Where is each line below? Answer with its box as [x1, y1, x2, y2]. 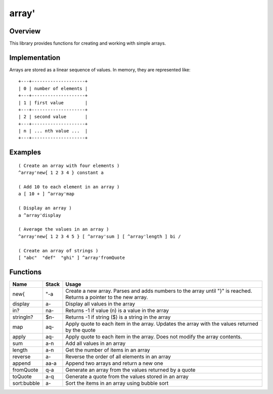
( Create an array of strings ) [18, 248, 99, 253]
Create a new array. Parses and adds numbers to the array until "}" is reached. [65, 287, 252, 294]
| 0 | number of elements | [18, 85, 88, 91]
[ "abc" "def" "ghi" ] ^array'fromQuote [18, 254, 125, 260]
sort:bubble [12, 379, 40, 386]
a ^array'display [18, 212, 61, 218]
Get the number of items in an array [65, 346, 150, 354]
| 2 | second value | [18, 114, 88, 120]
